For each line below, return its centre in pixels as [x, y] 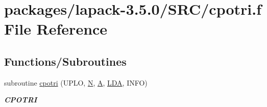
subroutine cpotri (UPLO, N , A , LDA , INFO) [76, 82]
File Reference [56, 29]
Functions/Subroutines [65, 61]
